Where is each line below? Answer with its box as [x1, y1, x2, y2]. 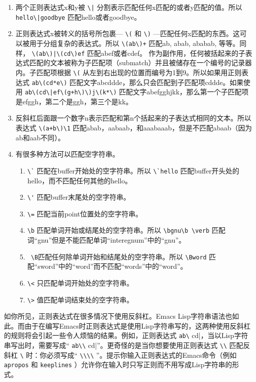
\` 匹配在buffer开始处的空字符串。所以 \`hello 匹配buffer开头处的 [27, 165, 239, 175]
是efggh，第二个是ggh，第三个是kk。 [15, 96, 133, 106]
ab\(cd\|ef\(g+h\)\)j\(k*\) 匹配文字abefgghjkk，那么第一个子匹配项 [25, 86, 249, 97]
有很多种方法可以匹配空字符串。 [15, 149, 119, 159]
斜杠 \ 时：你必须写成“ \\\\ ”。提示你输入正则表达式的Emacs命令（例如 [4, 349, 237, 360]
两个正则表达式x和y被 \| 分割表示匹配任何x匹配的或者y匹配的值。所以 [15, 2, 243, 12]
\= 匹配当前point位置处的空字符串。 [27, 208, 143, 218]
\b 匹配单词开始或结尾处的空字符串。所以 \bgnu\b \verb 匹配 [27, 225, 225, 235]
